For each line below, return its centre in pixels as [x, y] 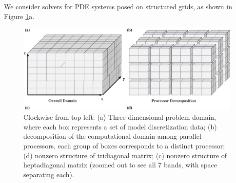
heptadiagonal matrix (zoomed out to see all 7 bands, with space [120, 165]
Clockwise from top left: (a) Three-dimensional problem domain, [120, 117]
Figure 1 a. [19, 16]
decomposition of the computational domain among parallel [112, 136]
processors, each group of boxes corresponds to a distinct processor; [124, 146]
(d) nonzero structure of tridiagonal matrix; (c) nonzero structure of [125, 155]
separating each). [49, 174]
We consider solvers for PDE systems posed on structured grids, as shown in [118, 6]
